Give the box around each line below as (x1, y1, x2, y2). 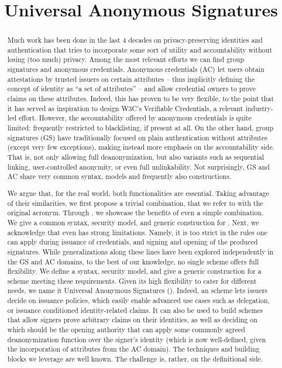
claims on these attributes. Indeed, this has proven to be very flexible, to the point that (7, 94, 274, 104)
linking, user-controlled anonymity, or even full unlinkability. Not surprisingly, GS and (7, 161, 270, 171)
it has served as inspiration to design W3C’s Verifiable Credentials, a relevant (7, 103, 243, 113)
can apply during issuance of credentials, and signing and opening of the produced (7, 237, 258, 247)
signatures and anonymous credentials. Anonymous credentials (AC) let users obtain (7, 64, 264, 74)
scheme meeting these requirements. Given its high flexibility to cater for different (7, 276, 257, 286)
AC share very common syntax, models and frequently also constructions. (7, 171, 232, 181)
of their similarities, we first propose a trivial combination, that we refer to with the (7, 198, 263, 208)
